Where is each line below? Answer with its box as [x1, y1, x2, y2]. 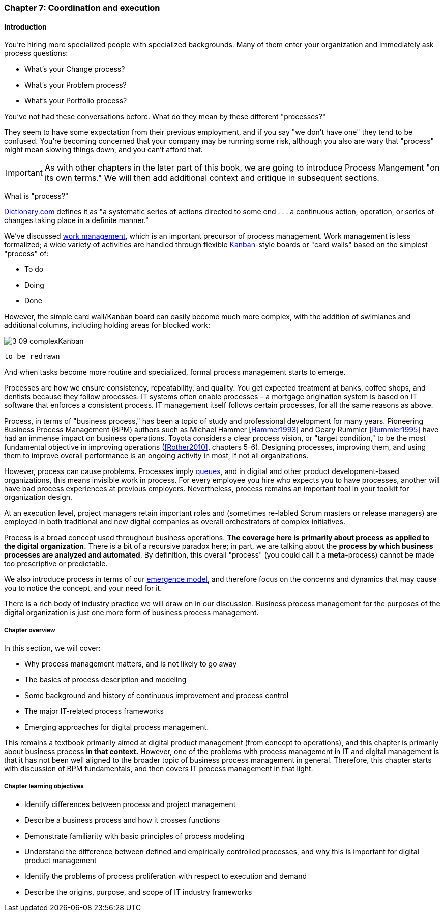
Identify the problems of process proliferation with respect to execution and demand [24, 871, 307, 880]
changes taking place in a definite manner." [4, 216, 149, 225]
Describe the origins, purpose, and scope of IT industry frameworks [24, 887, 252, 896]
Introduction [4, 22, 47, 31]
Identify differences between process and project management [24, 799, 236, 809]
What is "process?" [4, 191, 69, 201]
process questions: [4, 49, 68, 58]
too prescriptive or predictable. [4, 559, 108, 568]
